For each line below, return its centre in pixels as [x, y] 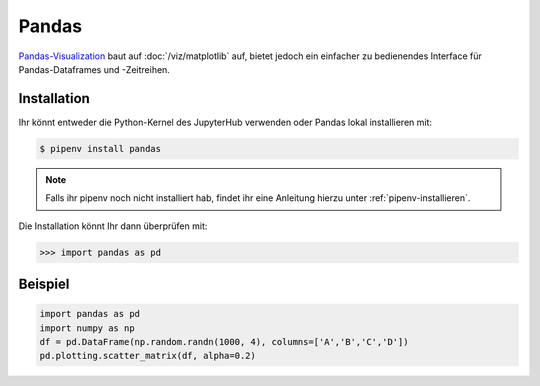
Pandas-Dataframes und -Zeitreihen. [94, 69]
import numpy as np [87, 328]
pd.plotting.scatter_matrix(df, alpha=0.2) [148, 356]
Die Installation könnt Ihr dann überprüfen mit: [113, 226]
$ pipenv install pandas [100, 148]
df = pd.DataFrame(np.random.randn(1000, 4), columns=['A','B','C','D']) [224, 341]
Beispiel [44, 283]
